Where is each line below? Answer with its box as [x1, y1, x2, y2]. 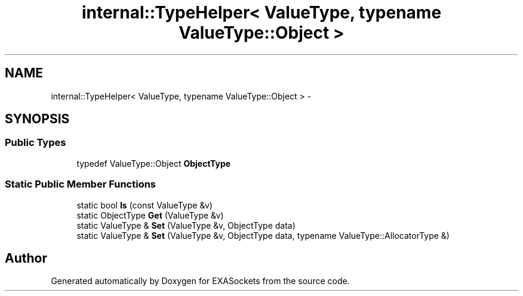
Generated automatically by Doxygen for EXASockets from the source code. [51, 276, 350, 286]
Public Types [5, 136, 66, 149]
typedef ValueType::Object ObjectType [76, 158, 231, 169]
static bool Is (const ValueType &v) [76, 200, 213, 210]
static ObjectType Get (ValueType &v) [76, 210, 224, 220]
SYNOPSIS [5, 111, 70, 127]
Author [5, 250, 47, 266]
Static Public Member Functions [5, 178, 156, 191]
